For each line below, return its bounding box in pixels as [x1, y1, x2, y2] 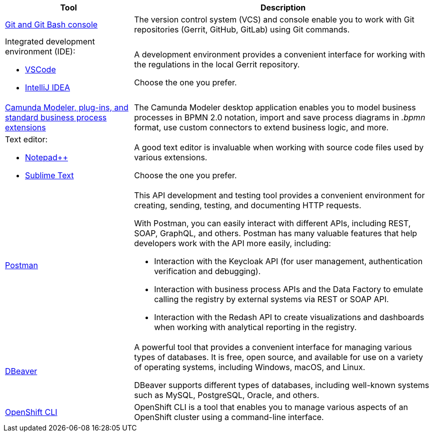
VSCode [25, 64, 56, 74]
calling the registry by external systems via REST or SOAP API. [154, 294, 389, 304]
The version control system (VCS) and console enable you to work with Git [134, 14, 414, 24]
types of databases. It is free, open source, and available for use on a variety [134, 352, 423, 362]
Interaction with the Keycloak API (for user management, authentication [154, 256, 423, 266]
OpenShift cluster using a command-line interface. [134, 412, 324, 422]
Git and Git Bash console [5, 19, 98, 29]
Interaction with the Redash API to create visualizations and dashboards [154, 312, 424, 322]
